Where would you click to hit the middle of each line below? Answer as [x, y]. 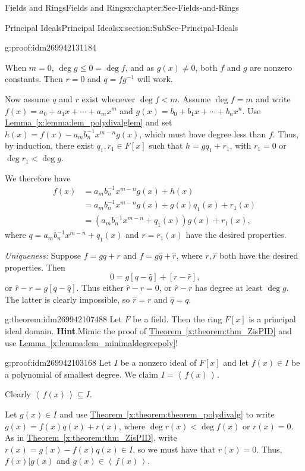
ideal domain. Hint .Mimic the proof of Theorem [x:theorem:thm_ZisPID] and [148, 330]
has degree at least [229, 288]
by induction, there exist [49, 145]
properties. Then [35, 267]
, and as [140, 67]
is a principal [272, 319]
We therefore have [38, 178]
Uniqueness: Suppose [43, 255]
